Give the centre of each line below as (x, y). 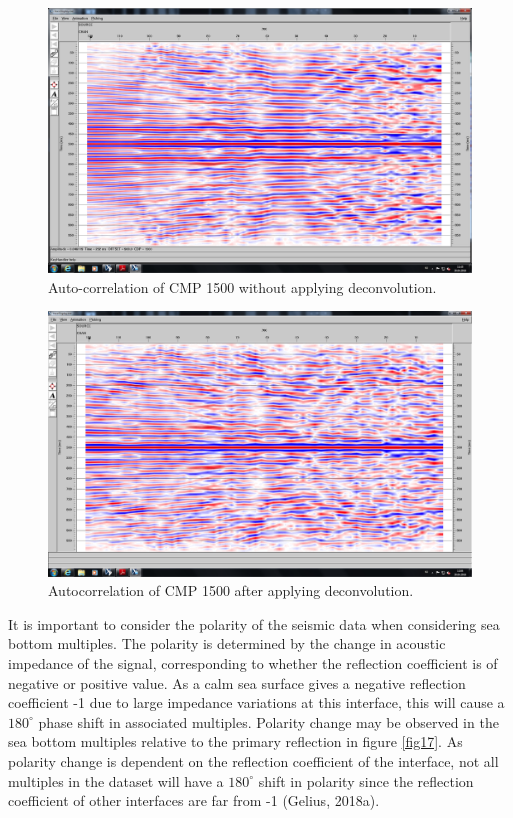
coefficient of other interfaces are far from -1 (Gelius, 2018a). (194, 800)
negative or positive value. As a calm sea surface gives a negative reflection (237, 682)
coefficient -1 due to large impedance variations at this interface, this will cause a (256, 702)
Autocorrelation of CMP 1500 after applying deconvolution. (231, 590)
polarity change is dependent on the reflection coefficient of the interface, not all (253, 761)
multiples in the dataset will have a (116, 780)
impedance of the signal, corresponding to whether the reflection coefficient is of (253, 663)
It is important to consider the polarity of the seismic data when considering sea (254, 623)
